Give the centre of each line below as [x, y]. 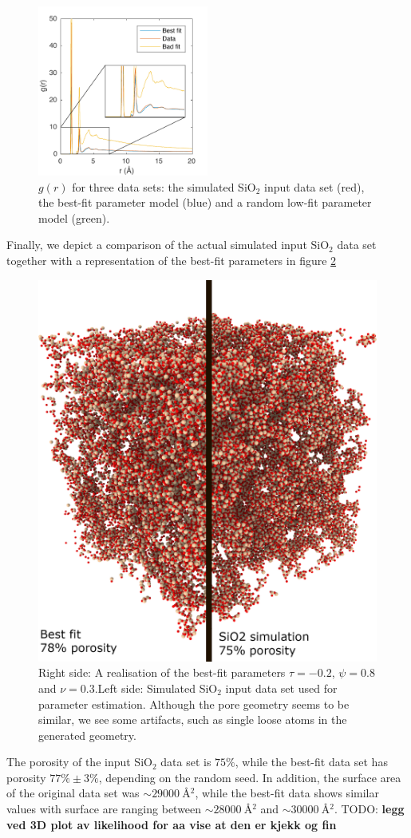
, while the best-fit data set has [311, 762]
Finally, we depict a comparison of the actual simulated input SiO [168, 245]
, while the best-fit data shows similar [287, 793]
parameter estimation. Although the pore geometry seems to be [194, 704]
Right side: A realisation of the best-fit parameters [162, 672]
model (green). [74, 217]
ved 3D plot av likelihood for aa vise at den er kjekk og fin [172, 824]
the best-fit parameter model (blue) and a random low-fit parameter [205, 202]
